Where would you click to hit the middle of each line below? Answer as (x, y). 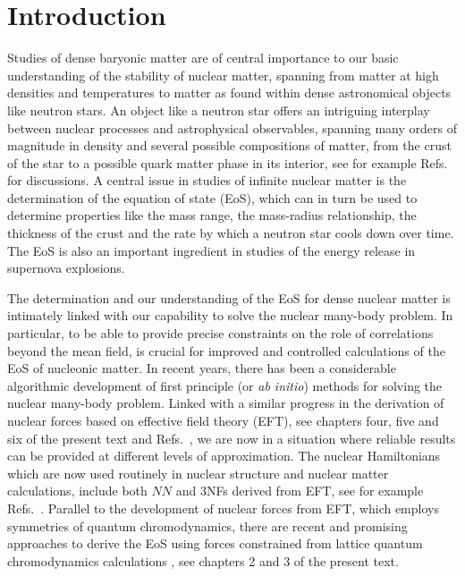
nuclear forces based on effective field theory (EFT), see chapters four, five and (223, 420)
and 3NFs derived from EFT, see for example (300, 491)
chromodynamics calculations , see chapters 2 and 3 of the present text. (203, 560)
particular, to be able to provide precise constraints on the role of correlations (220, 333)
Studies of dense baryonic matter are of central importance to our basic (203, 58)
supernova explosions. (66, 268)
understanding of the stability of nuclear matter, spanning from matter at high (223, 75)
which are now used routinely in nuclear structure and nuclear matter (198, 473)
